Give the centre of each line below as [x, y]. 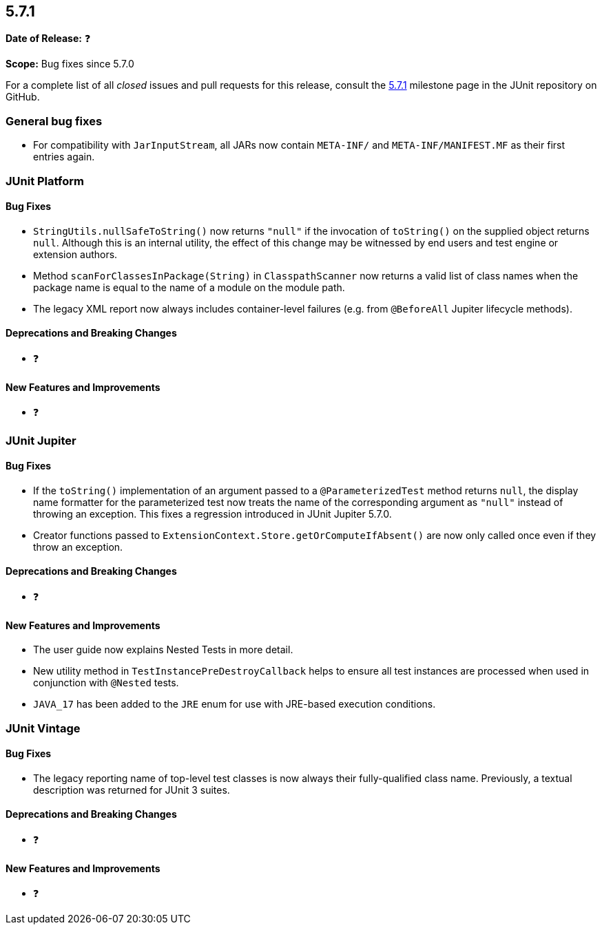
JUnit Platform [45, 181]
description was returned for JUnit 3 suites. [132, 790]
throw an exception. [78, 547]
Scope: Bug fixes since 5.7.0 [70, 64]
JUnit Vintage [43, 728]
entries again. [64, 157]
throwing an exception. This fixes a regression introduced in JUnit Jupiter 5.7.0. [212, 514]
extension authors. [75, 254]
